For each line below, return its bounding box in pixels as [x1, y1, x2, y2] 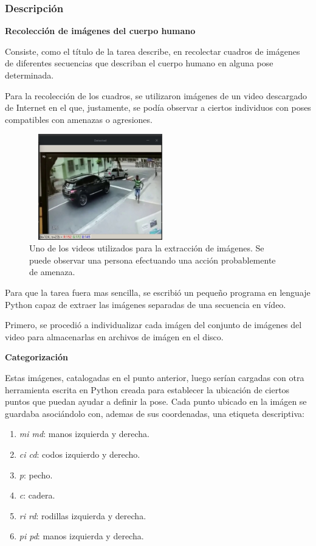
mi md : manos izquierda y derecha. [19, 427, 149, 440]
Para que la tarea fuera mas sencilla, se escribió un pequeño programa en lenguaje [5, 286, 311, 299]
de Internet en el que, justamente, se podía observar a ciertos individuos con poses [5, 101, 311, 114]
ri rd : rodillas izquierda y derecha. [19, 509, 146, 522]
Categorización [5, 351, 68, 363]
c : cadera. [19, 489, 55, 502]
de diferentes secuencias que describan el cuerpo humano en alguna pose [5, 57, 273, 69]
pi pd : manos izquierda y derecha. [19, 530, 144, 542]
